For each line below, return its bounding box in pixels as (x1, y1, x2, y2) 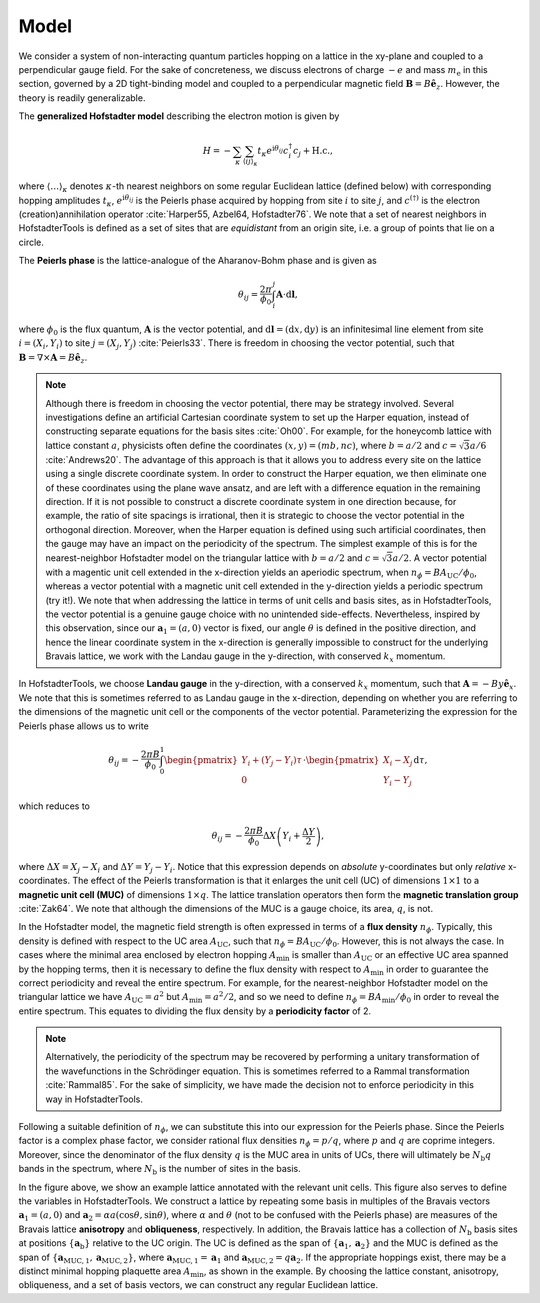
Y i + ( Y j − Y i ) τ (241, 754, 303, 768)
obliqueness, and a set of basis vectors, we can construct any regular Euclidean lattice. (18, 1279, 379, 1291)
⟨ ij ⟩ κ (242, 157, 259, 168)
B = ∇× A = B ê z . (18, 351, 88, 365)
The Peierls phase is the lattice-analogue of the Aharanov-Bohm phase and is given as (18, 255, 377, 267)
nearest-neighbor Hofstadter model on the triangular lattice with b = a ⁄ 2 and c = (45, 551, 380, 564)
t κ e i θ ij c (257, 143, 289, 159)
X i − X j (383, 754, 414, 768)
